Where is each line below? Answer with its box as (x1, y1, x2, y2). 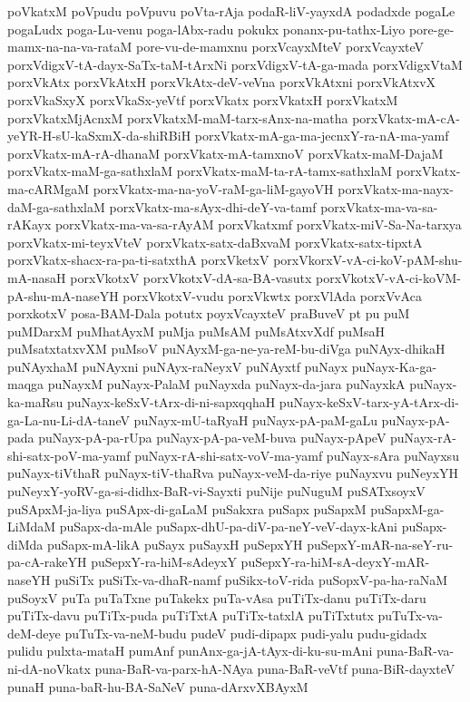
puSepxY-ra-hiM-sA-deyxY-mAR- (240, 552, 430, 571)
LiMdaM (7, 517, 56, 536)
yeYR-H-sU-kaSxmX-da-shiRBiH (7, 126, 191, 145)
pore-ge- (408, 19, 455, 38)
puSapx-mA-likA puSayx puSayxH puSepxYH (46, 534, 303, 553)
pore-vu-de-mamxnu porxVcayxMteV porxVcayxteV (135, 37, 425, 56)
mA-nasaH (7, 268, 66, 287)
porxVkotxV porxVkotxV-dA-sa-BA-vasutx (70, 268, 312, 287)
